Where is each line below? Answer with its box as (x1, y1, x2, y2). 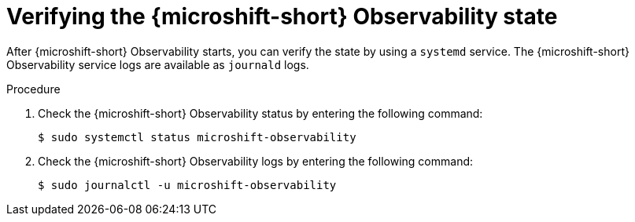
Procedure (6, 82, 61, 96)
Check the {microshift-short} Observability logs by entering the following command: (38, 154, 474, 168)
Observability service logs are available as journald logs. (6, 57, 309, 71)
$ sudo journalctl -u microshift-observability (38, 178, 337, 191)
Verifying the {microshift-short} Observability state (6, 3, 558, 30)
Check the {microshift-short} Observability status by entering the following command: (38, 106, 483, 120)
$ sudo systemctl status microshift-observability (38, 130, 356, 144)
